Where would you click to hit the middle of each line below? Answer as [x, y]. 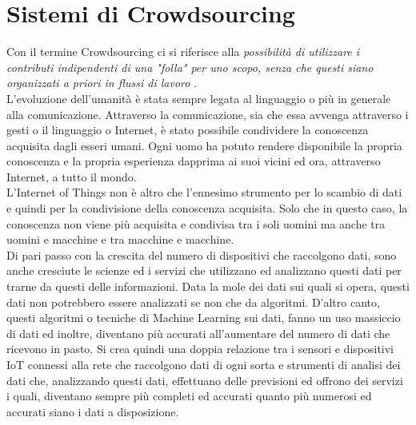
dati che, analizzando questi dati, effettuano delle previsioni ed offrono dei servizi [205, 380]
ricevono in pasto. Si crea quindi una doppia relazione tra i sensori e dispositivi [200, 349]
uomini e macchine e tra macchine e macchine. [120, 239]
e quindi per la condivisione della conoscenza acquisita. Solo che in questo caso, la [207, 208]
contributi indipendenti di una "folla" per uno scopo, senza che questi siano [190, 67]
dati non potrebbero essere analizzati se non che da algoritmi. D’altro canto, [193, 302]
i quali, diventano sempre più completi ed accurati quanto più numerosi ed [189, 396]
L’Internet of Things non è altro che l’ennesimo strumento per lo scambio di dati [204, 192]
